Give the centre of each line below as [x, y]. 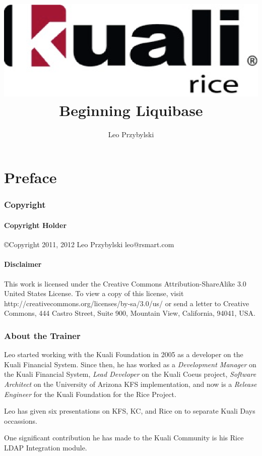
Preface [30, 177]
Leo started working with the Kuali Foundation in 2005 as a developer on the [124, 354]
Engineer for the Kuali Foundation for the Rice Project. [90, 394]
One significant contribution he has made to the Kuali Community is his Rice [124, 438]
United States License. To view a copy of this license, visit [94, 293]
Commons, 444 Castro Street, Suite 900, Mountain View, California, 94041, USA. [130, 313]
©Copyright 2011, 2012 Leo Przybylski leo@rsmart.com [89, 244]
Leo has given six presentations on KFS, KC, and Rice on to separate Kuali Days [130, 411]
